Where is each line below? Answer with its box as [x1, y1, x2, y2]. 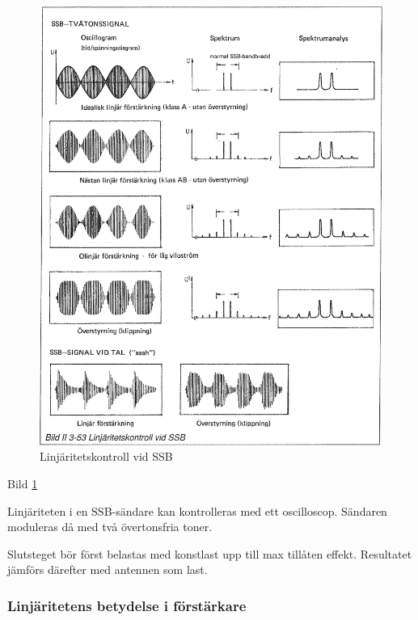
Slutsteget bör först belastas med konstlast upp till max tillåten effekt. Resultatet [7, 545, 412, 562]
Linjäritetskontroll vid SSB [40, 448, 173, 465]
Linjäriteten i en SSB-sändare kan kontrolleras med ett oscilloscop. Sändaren [7, 502, 387, 519]
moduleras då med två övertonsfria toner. [7, 518, 213, 535]
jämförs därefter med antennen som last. [7, 561, 208, 578]
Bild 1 [7, 474, 38, 491]
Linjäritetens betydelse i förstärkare [7, 595, 247, 615]
